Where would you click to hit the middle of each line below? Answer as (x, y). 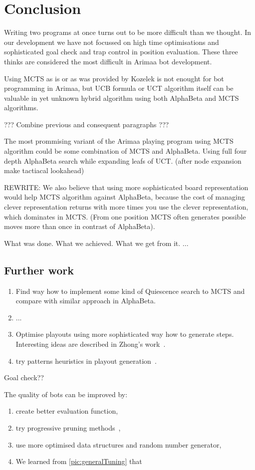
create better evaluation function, (67, 411)
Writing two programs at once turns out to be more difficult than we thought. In (128, 32)
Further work (39, 270)
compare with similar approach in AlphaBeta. (86, 301)
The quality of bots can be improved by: (66, 394)
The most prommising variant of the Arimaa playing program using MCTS (119, 141)
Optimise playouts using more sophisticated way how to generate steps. (125, 334)
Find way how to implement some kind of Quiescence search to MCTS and (130, 291)
